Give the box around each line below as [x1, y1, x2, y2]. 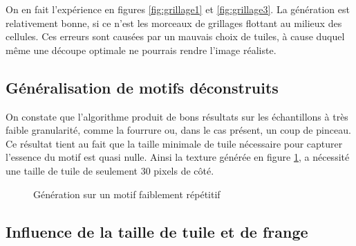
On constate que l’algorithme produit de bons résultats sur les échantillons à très [6, 109, 348, 123]
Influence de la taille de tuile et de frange [6, 220, 308, 242]
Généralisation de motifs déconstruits [6, 76, 279, 98]
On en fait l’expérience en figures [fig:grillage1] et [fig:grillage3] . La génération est [6, 2, 350, 16]
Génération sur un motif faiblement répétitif [33, 186, 221, 201]
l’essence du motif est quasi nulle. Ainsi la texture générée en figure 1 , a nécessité [6, 150, 350, 164]
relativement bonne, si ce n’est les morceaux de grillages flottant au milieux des [6, 15, 342, 30]
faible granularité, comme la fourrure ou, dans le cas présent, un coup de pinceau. [6, 123, 351, 137]
